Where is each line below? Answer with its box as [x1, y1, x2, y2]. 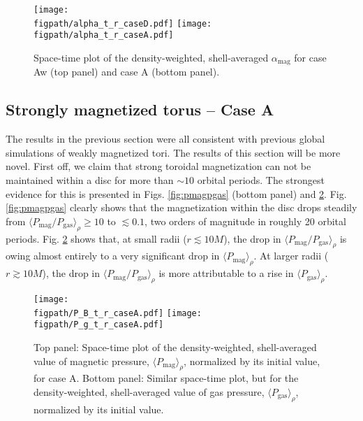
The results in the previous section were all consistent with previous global [6, 131, 325, 146]
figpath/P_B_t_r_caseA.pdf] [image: [34, 308, 202, 318]
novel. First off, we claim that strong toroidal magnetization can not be [6, 159, 311, 173]
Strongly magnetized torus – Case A [6, 99, 274, 120]
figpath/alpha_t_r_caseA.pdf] [34, 30, 174, 41]
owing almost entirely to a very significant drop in [6, 248, 220, 263]
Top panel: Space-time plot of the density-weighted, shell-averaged [34, 339, 317, 354]
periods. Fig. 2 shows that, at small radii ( [6, 231, 187, 245]
